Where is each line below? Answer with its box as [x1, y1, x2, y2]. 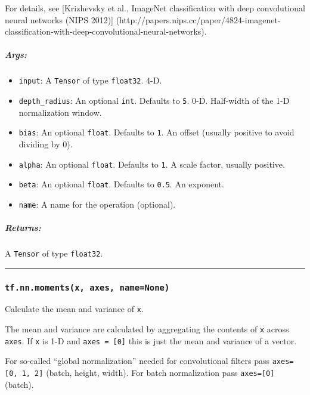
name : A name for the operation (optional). [18, 197, 176, 210]
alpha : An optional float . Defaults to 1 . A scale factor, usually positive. [18, 158, 285, 170]
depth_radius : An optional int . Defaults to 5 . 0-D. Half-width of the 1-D [18, 94, 290, 106]
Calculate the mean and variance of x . [5, 303, 144, 315]
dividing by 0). [18, 137, 73, 150]
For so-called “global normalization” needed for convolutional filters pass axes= [5, 354, 294, 367]
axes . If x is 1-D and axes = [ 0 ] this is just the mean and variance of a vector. [5, 334, 297, 347]
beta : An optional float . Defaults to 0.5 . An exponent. [18, 178, 224, 190]
